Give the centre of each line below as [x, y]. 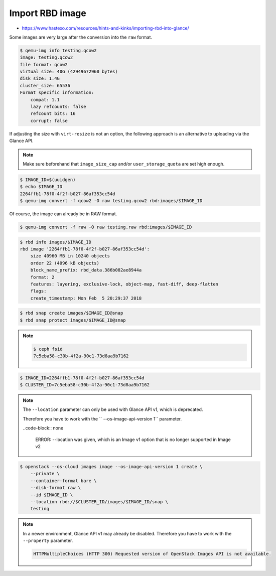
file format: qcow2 [44, 64]
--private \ [45, 474]
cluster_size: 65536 [45, 86]
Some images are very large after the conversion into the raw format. [81, 37]
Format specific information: [57, 93]
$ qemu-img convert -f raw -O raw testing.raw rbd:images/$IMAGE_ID [106, 227]
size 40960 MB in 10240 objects [70, 256]
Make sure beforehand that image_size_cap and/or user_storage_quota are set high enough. [124, 164]
